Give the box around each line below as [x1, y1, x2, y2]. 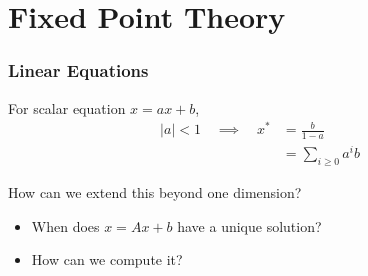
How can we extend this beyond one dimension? [8, 182, 302, 203]
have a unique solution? [177, 215, 322, 236]
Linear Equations [8, 58, 149, 83]
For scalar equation [8, 97, 126, 118]
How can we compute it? [31, 249, 183, 270]
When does [31, 215, 100, 236]
